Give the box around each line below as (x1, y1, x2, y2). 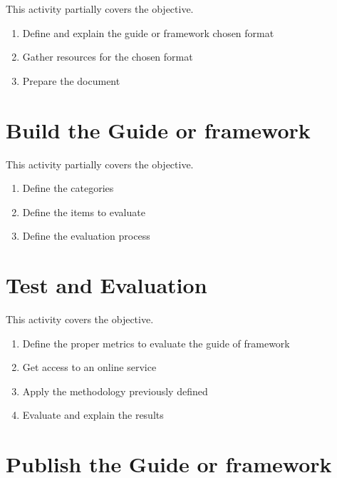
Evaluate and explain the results (22, 407, 164, 422)
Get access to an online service (22, 360, 157, 375)
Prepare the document (22, 73, 120, 88)
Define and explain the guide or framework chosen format (22, 25, 274, 40)
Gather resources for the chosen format (22, 49, 193, 64)
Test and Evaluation (6, 270, 207, 300)
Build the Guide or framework (6, 115, 311, 144)
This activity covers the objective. (6, 312, 154, 326)
